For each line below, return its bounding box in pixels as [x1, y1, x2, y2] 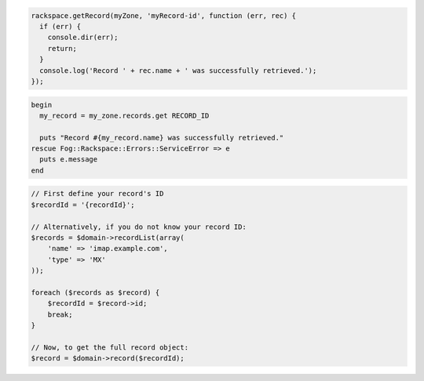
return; [47, 44, 78, 53]
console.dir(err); [47, 33, 119, 42]
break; [47, 310, 73, 319]
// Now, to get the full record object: [31, 343, 188, 352]
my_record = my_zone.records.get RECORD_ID [39, 111, 210, 120]
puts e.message [39, 155, 98, 164]
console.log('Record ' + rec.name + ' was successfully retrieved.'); [39, 66, 317, 74]
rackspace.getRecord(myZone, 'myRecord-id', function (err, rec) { [31, 11, 297, 20]
